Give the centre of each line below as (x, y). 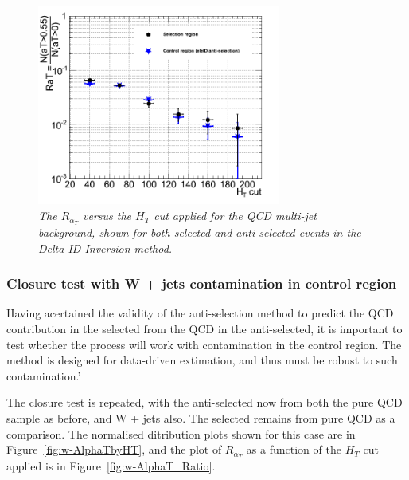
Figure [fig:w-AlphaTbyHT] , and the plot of (114, 449)
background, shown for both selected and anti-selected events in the (200, 232)
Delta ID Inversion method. (105, 248)
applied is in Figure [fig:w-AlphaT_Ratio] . (111, 465)
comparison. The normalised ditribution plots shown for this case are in (181, 433)
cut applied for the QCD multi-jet (235, 216)
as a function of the (294, 449)
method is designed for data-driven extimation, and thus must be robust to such (202, 360)
